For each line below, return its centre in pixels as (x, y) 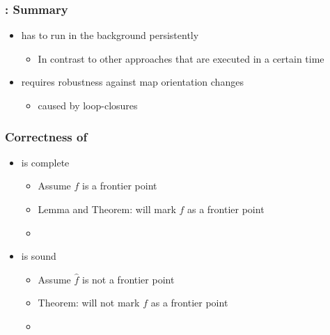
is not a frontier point (128, 279)
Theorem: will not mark (89, 303)
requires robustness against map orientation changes (132, 82)
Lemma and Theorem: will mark (107, 209)
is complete (45, 162)
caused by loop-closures (88, 105)
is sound (39, 256)
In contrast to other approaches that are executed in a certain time (181, 58)
